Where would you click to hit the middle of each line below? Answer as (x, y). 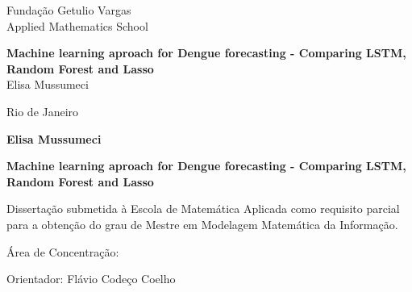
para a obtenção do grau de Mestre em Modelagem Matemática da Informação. (202, 224)
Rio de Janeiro (43, 111)
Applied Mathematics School (77, 25)
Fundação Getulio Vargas (69, 10)
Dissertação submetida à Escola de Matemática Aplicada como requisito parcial (203, 209)
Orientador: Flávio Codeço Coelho (91, 279)
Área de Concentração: (63, 251)
